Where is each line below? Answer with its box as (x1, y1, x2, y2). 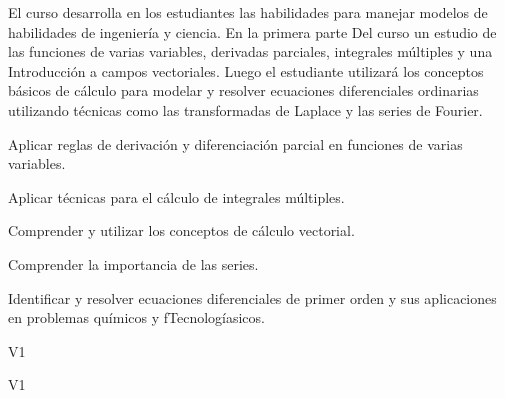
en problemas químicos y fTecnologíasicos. (8, 307, 265, 328)
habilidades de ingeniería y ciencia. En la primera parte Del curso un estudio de (8, 21, 497, 42)
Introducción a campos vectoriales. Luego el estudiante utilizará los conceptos (8, 60, 484, 81)
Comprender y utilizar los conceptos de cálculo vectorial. (8, 220, 355, 241)
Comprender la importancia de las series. (8, 253, 259, 274)
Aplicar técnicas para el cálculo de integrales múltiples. (8, 186, 345, 207)
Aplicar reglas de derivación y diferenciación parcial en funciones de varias (8, 133, 463, 154)
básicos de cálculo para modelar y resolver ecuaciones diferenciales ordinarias (8, 80, 479, 101)
